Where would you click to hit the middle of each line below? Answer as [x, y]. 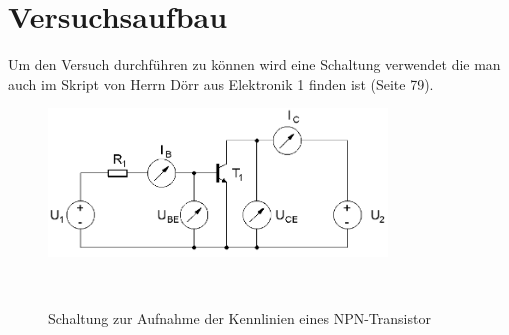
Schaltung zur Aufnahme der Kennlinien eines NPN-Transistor [239, 318]
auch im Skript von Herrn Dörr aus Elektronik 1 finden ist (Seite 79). [221, 83]
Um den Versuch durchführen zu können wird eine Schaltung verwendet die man [254, 64]
